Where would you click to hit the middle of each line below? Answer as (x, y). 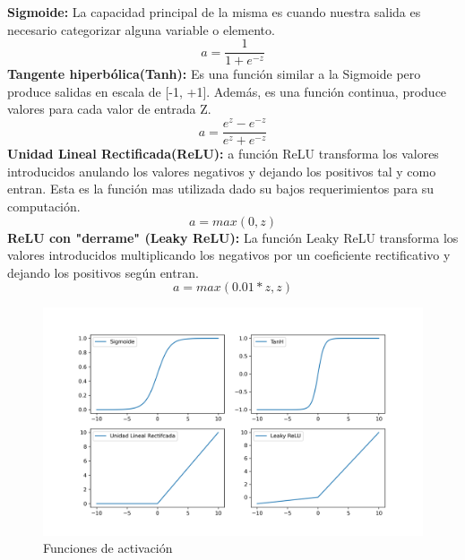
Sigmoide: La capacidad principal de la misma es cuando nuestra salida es (214, 12)
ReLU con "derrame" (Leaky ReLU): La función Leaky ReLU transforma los (233, 237)
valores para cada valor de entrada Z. (109, 109)
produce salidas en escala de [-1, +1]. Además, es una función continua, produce (227, 91)
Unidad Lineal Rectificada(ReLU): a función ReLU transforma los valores (223, 154)
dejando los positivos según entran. (103, 272)
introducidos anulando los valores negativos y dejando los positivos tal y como (222, 171)
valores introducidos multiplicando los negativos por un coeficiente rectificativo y (229, 255)
